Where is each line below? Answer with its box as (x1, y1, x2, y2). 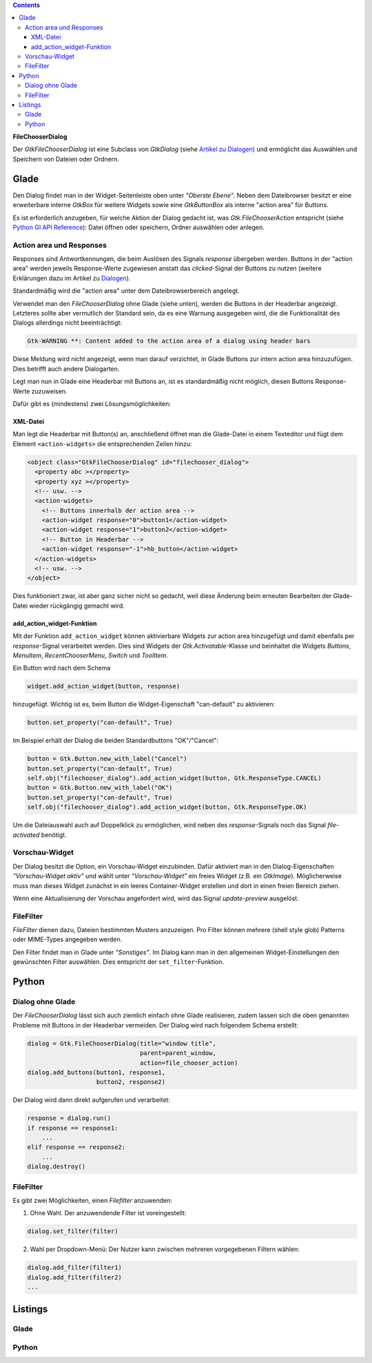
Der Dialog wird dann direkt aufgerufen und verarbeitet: (12, 1096, 170, 1104)
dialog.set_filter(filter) (27, 1228, 118, 1235)
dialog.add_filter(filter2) (27, 1273, 122, 1281)
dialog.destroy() (27, 1163, 86, 1170)
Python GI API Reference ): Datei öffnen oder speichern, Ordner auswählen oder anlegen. (12, 223, 265, 231)
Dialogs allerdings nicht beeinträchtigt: (12, 318, 123, 327)
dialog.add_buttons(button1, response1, (27, 1068, 165, 1076)
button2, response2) (96, 1078, 165, 1086)
